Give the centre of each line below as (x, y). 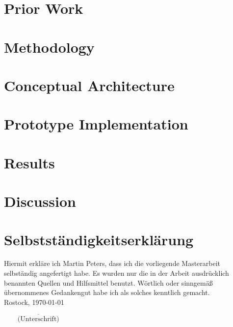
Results (29, 162)
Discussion (40, 201)
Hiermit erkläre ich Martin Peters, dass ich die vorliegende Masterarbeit (112, 263)
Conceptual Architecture (89, 85)
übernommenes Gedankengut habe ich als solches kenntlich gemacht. (107, 292)
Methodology (49, 47)
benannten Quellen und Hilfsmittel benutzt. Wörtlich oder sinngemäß (108, 282)
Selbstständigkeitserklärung (99, 240)
